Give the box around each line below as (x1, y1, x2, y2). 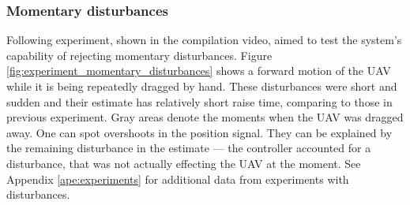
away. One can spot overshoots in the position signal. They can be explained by (6, 124, 393, 140)
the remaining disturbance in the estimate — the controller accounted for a (6, 140, 371, 156)
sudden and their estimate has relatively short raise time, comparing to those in (6, 93, 393, 110)
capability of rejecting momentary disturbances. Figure (6, 47, 273, 63)
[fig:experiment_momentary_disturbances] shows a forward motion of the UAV (6, 62, 391, 79)
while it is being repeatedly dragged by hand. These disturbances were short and (6, 78, 397, 94)
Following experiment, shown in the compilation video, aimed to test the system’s (6, 32, 402, 48)
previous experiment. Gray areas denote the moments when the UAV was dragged (6, 109, 404, 125)
